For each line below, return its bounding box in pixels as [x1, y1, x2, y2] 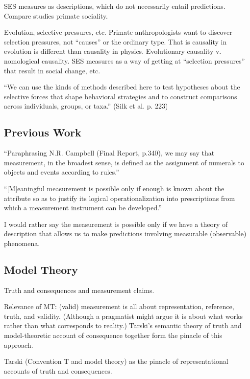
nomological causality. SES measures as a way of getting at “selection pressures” [4, 55, 245, 66]
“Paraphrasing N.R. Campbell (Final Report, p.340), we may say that [4, 148, 215, 158]
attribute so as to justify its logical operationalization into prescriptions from [4, 193, 235, 203]
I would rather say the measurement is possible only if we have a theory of [4, 219, 228, 229]
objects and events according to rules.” [4, 167, 119, 177]
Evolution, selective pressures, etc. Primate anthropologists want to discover [4, 27, 232, 37]
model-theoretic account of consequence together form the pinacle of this [4, 330, 223, 340]
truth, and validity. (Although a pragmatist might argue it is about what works [4, 311, 243, 321]
